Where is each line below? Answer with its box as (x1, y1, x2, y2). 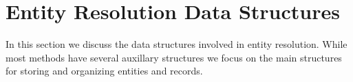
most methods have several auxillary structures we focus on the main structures (6, 50, 342, 64)
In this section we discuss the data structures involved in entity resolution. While (6, 37, 347, 51)
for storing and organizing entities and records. (6, 64, 203, 78)
